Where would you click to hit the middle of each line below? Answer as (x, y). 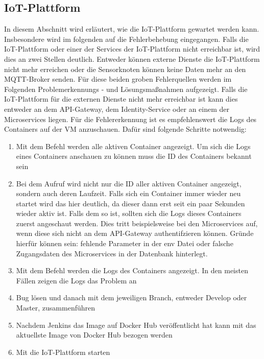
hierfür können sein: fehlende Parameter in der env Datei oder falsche (125, 243)
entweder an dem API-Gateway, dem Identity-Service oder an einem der (117, 109)
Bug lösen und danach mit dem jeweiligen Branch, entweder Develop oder (131, 297)
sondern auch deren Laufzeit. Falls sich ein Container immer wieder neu (128, 193)
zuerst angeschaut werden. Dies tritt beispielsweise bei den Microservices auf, (137, 223)
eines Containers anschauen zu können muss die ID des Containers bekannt (134, 156)
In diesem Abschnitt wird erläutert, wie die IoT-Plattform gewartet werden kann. (132, 29)
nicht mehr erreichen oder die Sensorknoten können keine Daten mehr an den (125, 69)
